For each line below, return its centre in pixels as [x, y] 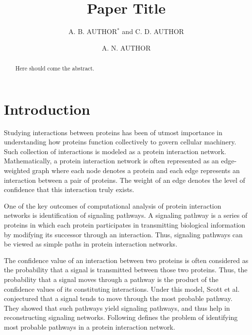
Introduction [47, 109]
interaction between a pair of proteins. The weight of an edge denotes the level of [125, 180]
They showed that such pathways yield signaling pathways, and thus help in [117, 308]
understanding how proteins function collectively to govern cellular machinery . [120, 142]
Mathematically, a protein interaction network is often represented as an [111, 161]
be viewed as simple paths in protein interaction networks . [91, 244]
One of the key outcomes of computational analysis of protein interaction [113, 205]
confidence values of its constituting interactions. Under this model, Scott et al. [122, 289]
